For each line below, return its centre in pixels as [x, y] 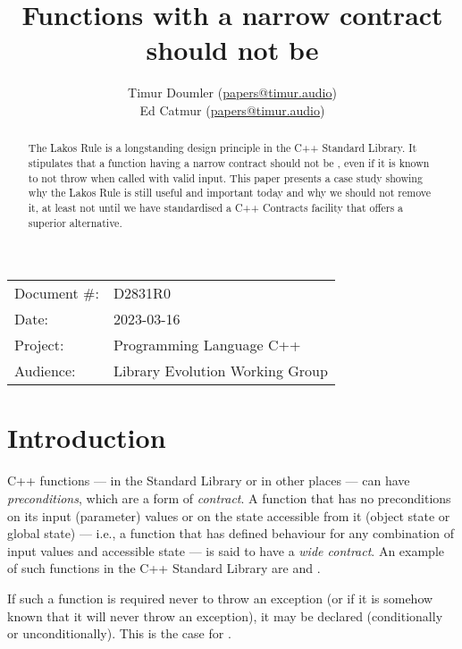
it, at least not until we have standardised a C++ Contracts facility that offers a [216, 207]
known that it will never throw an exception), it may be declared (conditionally [225, 615]
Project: [39, 345]
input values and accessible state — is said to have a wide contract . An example [226, 550]
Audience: [45, 371]
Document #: [57, 293]
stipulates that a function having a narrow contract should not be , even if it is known [229, 162]
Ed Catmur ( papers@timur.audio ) [232, 110]
